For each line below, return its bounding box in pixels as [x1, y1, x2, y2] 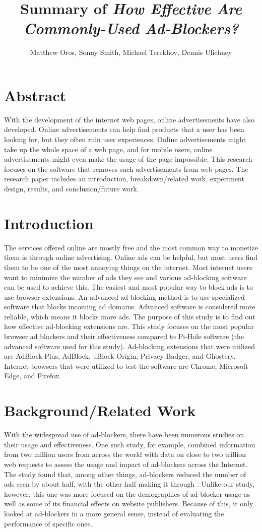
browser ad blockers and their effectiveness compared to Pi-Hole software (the [4, 331, 244, 342]
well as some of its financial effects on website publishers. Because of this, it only [4, 498, 253, 509]
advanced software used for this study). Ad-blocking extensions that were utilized [4, 341, 255, 351]
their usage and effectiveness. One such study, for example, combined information [4, 439, 255, 449]
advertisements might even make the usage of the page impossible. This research [4, 154, 252, 164]
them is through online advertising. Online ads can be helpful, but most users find [4, 252, 258, 262]
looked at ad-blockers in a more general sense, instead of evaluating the [4, 508, 224, 518]
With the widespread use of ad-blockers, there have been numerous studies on [4, 429, 244, 440]
